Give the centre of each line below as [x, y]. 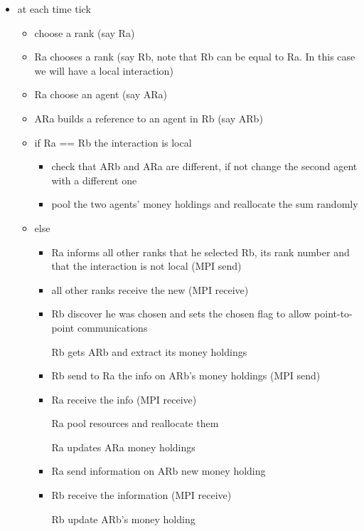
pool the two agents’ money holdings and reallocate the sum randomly [205, 204]
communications [112, 327]
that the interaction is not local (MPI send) [146, 266]
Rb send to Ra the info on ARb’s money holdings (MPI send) [186, 375]
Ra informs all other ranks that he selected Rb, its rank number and [200, 252]
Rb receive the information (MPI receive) [141, 495]
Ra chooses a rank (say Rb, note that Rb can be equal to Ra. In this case [195, 57]
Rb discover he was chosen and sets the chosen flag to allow [181, 314]
